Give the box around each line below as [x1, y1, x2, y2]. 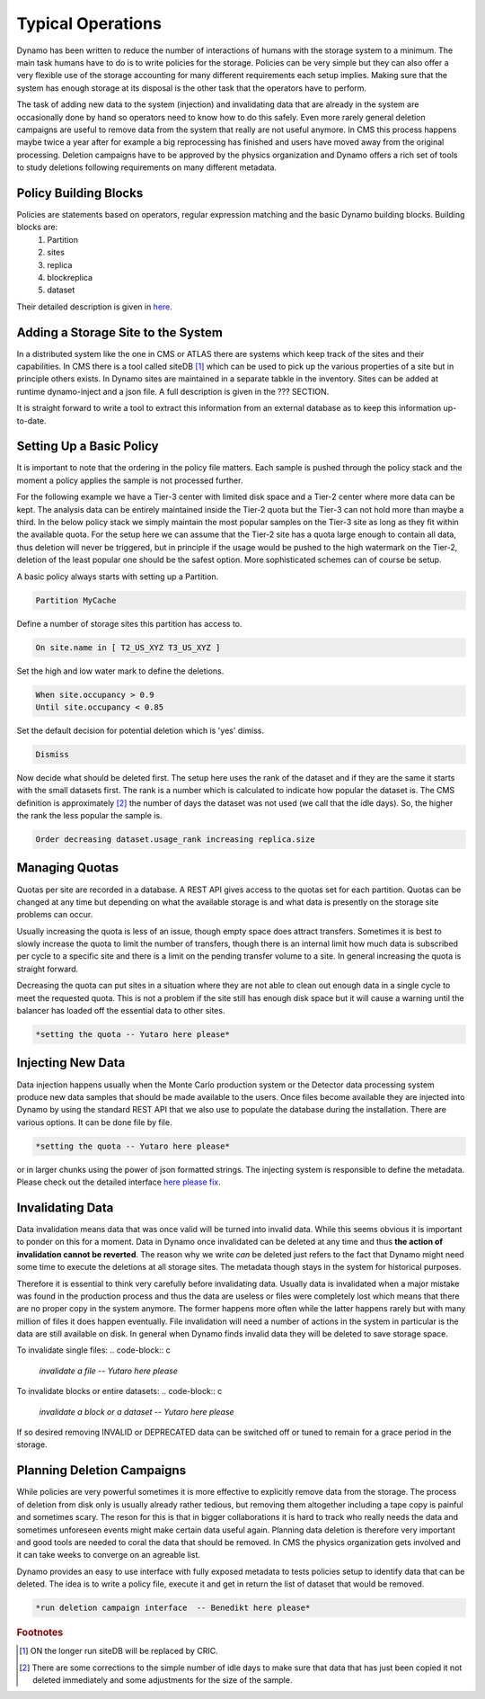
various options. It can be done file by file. [16, 1116, 172, 1128]
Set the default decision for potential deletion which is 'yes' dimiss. [16, 725, 265, 736]
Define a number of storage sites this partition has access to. [16, 618, 242, 629]
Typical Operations [16, 13, 162, 33]
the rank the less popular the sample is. [16, 810, 163, 821]
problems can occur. [16, 909, 93, 920]
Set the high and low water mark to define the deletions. [16, 666, 225, 676]
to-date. [16, 415, 47, 426]
